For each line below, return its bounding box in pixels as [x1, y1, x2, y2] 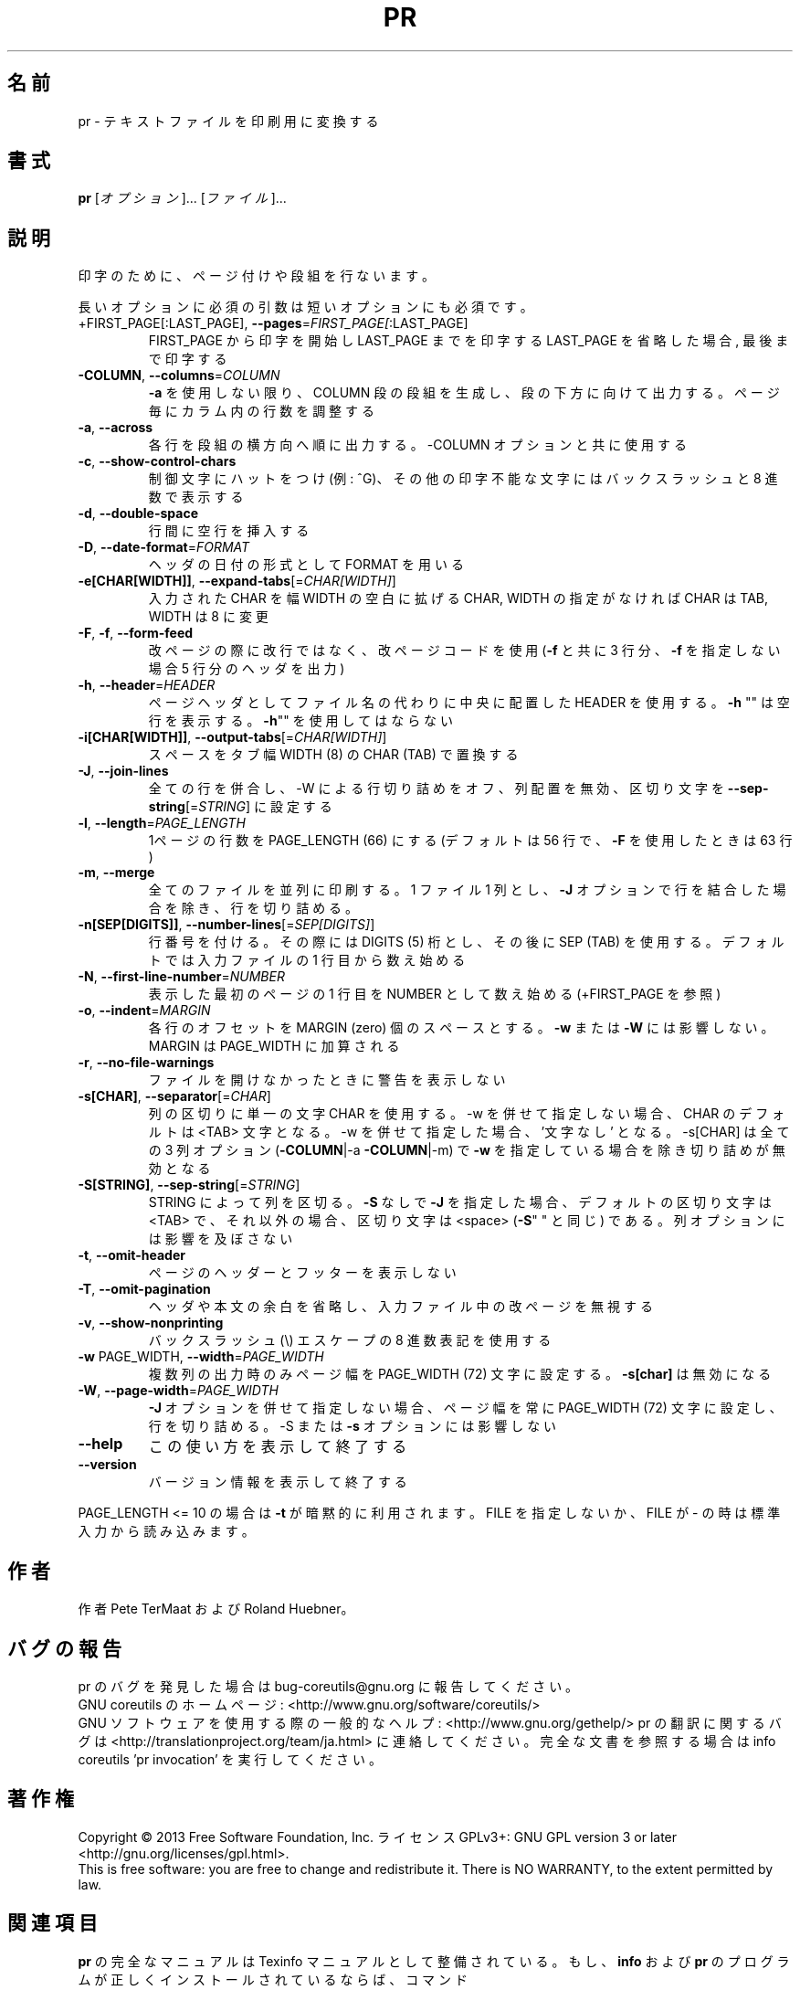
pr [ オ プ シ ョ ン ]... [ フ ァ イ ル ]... [78, 190, 287, 206]
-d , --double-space [78, 505, 198, 522]
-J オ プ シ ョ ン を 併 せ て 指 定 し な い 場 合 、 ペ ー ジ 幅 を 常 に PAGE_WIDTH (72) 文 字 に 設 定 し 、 [148, 1400, 783, 1416]
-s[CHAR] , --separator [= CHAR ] [78, 1088, 271, 1105]
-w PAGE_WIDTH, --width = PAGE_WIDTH [78, 1349, 324, 1365]
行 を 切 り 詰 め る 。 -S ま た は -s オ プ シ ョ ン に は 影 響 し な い [148, 1418, 557, 1434]
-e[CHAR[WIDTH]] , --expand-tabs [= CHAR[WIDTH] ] [78, 573, 396, 589]
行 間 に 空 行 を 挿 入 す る [148, 523, 310, 539]
